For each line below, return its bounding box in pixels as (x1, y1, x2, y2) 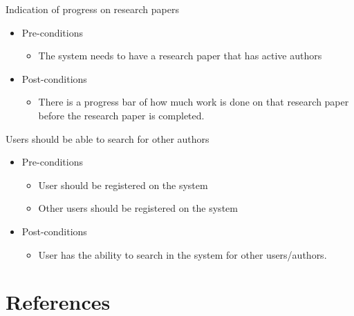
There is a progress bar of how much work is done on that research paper (38, 95, 349, 109)
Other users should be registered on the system (38, 201, 238, 215)
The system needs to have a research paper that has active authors (38, 48, 322, 63)
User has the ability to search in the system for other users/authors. (38, 247, 327, 261)
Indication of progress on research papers (6, 2, 179, 16)
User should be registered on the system (38, 177, 208, 192)
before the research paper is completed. (38, 108, 205, 122)
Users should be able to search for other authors (6, 131, 209, 146)
